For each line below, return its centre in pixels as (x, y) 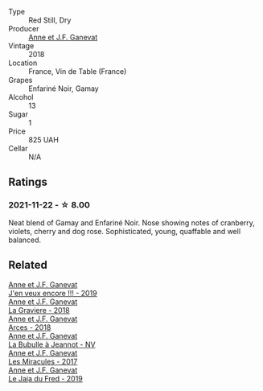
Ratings (28, 182)
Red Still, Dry (50, 20)
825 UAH (43, 140)
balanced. (25, 240)
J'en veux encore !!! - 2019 (53, 293)
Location (23, 63)
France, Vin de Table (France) (78, 71)
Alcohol (21, 97)
